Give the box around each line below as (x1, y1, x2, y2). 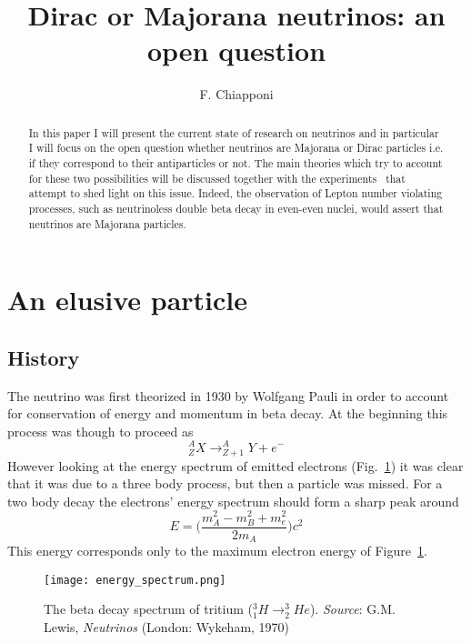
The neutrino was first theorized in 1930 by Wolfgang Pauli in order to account (7, 386, 449, 405)
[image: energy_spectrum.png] (44, 573, 226, 587)
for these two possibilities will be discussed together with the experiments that (28, 170, 406, 186)
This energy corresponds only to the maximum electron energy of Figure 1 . (7, 541, 427, 560)
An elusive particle (7, 281, 248, 318)
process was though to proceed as (7, 421, 194, 440)
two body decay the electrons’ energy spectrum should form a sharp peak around (7, 491, 459, 510)
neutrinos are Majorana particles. (28, 216, 186, 231)
